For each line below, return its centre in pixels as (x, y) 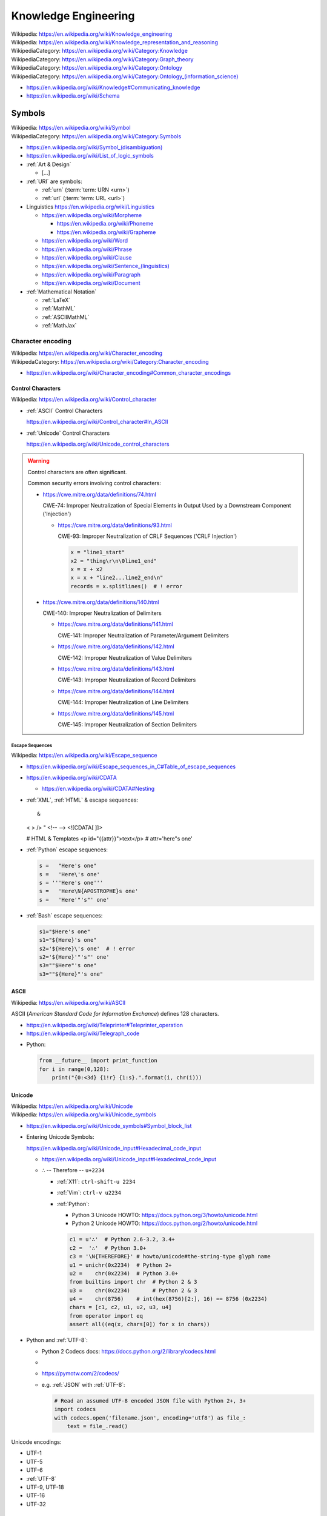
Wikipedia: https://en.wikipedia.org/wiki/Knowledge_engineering (92, 34)
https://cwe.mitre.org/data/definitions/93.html (115, 525)
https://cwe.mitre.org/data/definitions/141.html (115, 624)
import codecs (75, 1409)
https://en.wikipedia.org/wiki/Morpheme (92, 215)
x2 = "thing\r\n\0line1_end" (114, 561)
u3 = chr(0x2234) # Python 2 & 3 (133, 1290)
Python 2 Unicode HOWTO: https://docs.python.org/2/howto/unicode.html (165, 1223)
